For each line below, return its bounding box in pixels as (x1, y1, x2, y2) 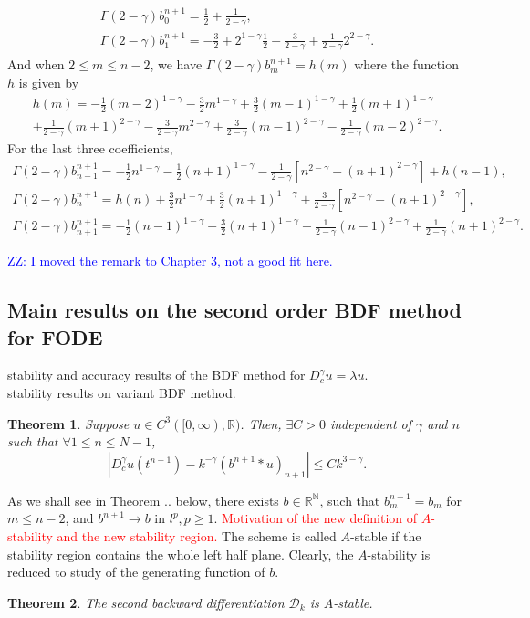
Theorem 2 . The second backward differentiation (7, 592, 285, 612)
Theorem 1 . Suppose (7, 414, 130, 433)
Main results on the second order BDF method (7, 296, 462, 324)
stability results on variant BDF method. (7, 383, 236, 403)
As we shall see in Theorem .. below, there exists (7, 490, 279, 509)
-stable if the (350, 527, 421, 546)
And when (7, 55, 65, 74)
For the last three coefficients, (7, 139, 173, 158)
